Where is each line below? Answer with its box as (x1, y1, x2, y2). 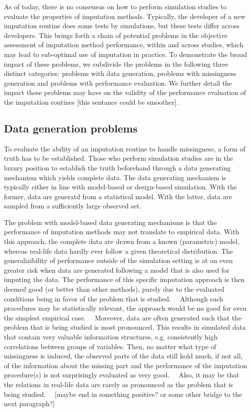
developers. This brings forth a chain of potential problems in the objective (4, 30, 228, 40)
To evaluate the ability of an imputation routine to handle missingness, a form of (4, 143, 246, 153)
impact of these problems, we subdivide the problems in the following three (4, 58, 228, 69)
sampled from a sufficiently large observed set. (4, 201, 142, 211)
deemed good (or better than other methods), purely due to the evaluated (4, 284, 224, 294)
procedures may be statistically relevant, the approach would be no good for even (4, 303, 247, 313)
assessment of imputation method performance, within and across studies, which (4, 39, 244, 50)
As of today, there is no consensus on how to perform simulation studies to (4, 1, 227, 11)
